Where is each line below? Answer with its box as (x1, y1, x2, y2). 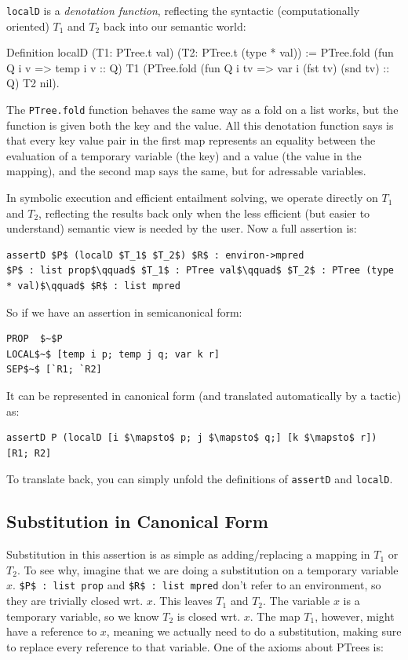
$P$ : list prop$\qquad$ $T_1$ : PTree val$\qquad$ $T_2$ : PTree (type (6, 265, 394, 277)
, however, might (315, 607, 395, 624)
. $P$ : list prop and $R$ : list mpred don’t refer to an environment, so (13, 577, 381, 593)
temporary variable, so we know (6, 607, 159, 624)
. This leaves (152, 592, 213, 609)
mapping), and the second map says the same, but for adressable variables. (6, 163, 366, 179)
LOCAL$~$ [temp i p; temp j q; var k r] (6, 348, 220, 360)
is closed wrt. (177, 607, 241, 624)
